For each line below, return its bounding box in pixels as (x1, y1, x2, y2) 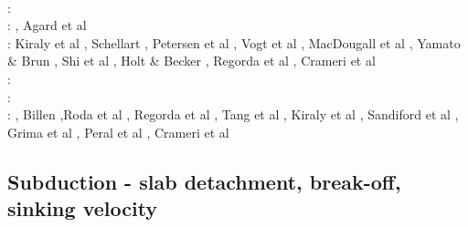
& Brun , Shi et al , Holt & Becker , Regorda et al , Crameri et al (7, 51, 376, 70)
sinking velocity (7, 194, 158, 222)
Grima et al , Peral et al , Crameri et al (7, 122, 229, 141)
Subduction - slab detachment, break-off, (7, 167, 401, 195)
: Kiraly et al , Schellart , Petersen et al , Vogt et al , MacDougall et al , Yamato (7, 33, 461, 52)
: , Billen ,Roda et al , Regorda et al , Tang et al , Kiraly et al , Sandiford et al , (7, 105, 459, 124)
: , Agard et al (7, 15, 87, 35)
